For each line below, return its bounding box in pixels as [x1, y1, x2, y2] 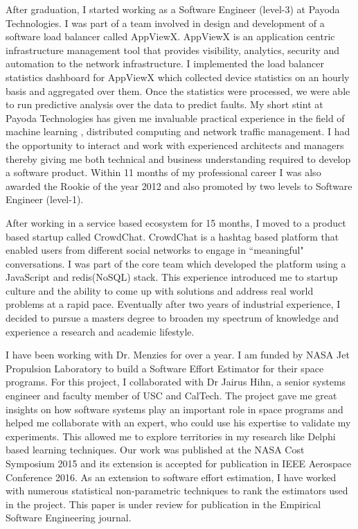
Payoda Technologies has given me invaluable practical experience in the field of [6, 110, 345, 125]
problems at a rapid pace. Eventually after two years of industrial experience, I [6, 297, 341, 311]
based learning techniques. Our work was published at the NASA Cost [6, 442, 305, 457]
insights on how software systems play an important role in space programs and [6, 401, 343, 416]
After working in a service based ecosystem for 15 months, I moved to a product [6, 215, 346, 229]
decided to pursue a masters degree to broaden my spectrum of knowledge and [6, 311, 339, 325]
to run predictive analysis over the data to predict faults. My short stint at [6, 97, 323, 112]
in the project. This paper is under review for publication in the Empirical [6, 496, 321, 511]
